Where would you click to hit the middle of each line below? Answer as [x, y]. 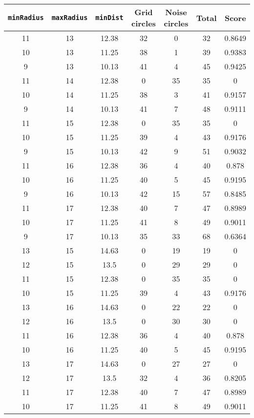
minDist [109, 18]
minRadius [26, 18]
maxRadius [70, 18]
